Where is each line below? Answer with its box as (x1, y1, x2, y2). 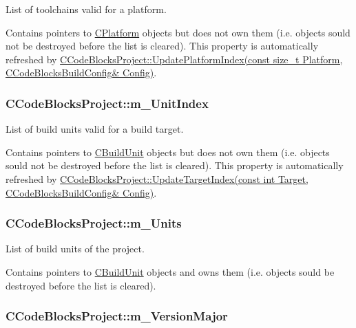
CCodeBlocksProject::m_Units (6, 215, 182, 232)
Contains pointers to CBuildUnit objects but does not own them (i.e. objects (6, 144, 330, 159)
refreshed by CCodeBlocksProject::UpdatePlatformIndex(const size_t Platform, (6, 52, 343, 66)
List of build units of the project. (6, 241, 145, 256)
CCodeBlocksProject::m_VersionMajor (6, 307, 228, 325)
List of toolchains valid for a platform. (6, 2, 167, 16)
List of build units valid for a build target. (6, 122, 184, 136)
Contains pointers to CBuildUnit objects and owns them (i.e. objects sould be (6, 264, 335, 278)
